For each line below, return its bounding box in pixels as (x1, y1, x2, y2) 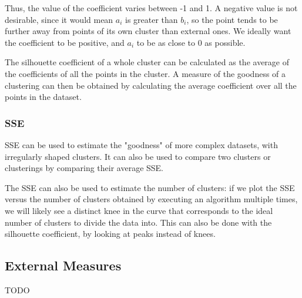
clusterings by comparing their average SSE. (5, 162, 164, 174)
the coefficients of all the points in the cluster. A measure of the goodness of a (5, 67, 286, 79)
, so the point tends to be (186, 13, 278, 25)
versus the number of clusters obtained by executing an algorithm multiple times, (5, 193, 298, 205)
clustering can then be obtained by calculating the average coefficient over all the (5, 79, 297, 91)
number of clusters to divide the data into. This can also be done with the (5, 216, 272, 228)
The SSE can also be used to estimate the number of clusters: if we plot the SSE (5, 181, 295, 193)
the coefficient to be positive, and (5, 36, 125, 48)
